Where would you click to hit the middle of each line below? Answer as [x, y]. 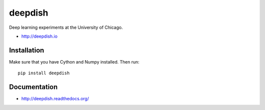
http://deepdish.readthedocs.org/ [55, 99]
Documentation [33, 87]
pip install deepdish [44, 73]
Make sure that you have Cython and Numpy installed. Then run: [74, 62]
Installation [26, 50]
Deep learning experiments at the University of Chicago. [66, 27]
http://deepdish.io [40, 36]
